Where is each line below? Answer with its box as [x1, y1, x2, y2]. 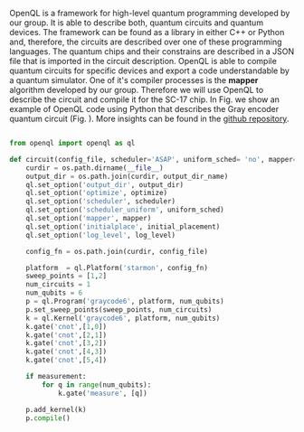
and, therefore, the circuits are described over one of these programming [9, 36, 282, 47]
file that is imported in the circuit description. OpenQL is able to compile [9, 56, 278, 66]
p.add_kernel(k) [25, 405, 88, 414]
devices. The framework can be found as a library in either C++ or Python [9, 27, 285, 37]
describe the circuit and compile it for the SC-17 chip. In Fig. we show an [9, 94, 280, 105]
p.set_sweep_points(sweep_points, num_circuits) [25, 305, 213, 315]
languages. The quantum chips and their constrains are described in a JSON [9, 46, 295, 57]
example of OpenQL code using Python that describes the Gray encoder [9, 104, 280, 114]
